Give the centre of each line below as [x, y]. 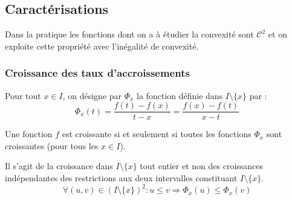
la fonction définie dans [180, 95]
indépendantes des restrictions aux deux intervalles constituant [121, 178]
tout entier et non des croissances [202, 166]
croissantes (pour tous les [52, 145]
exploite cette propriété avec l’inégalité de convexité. [102, 46]
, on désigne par [92, 95]
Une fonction [29, 134]
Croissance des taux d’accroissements [97, 73]
